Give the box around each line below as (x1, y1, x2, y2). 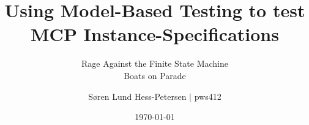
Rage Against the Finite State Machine (81, 57, 228, 70)
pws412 (194, 89, 222, 102)
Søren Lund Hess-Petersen (88, 89, 187, 102)
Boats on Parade (124, 69, 186, 81)
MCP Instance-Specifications (31, 21, 279, 47)
